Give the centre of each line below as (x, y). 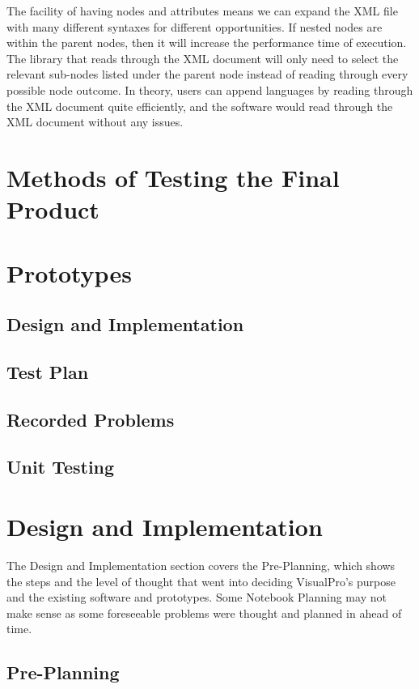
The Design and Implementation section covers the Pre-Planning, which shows (201, 565)
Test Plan (48, 371)
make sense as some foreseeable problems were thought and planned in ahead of (204, 612)
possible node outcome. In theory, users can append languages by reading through (210, 89)
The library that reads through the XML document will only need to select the (203, 58)
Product (53, 209)
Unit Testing (61, 467)
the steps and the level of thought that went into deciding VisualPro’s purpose (201, 581)
